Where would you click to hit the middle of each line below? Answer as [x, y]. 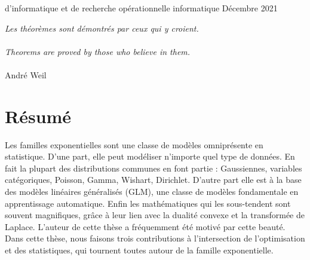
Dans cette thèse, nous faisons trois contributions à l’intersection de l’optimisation [155, 238]
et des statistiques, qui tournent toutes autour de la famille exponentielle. [139, 250]
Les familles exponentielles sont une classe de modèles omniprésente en [134, 144]
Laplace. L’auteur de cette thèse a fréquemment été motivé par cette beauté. [145, 226]
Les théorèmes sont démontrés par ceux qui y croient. [102, 28]
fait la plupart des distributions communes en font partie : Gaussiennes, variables [154, 168]
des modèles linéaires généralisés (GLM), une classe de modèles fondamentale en [152, 192]
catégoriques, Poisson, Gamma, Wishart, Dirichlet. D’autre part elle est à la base [153, 180]
